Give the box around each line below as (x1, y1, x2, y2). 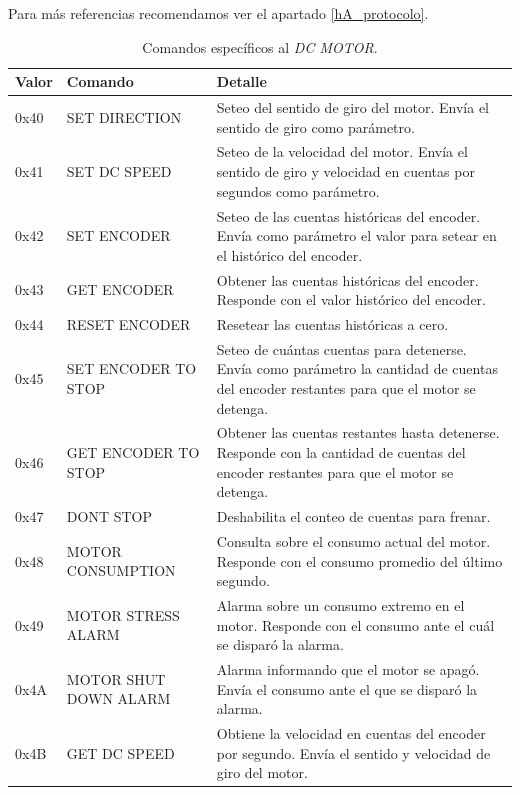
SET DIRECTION (66, 106, 182, 127)
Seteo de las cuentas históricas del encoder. (216, 205, 481, 226)
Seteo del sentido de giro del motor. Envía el (216, 97, 489, 118)
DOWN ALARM (66, 688, 171, 709)
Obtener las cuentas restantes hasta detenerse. (216, 422, 500, 443)
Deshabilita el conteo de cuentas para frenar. (216, 506, 491, 527)
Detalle (216, 71, 267, 92)
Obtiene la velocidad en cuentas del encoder (216, 723, 486, 743)
